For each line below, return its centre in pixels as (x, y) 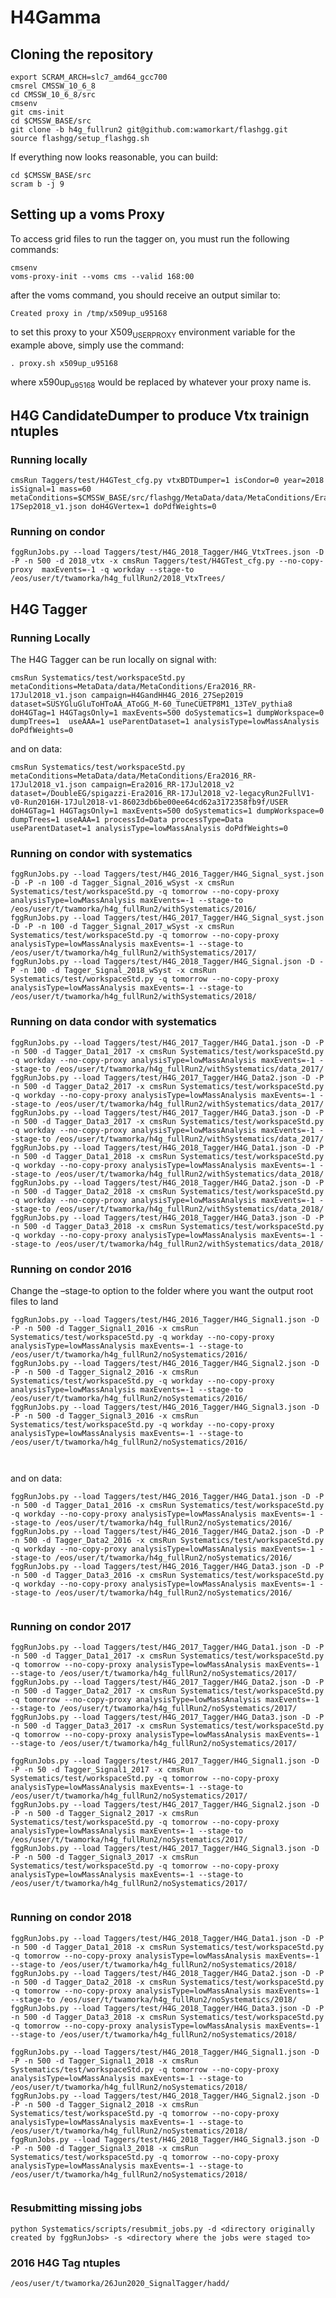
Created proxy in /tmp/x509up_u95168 (89, 313)
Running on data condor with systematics (114, 1022)
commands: (35, 249)
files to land (34, 1301)
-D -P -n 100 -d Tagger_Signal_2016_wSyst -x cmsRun (122, 883)
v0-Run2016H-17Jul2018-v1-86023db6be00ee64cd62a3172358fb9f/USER (149, 802)
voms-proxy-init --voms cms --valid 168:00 (102, 276)
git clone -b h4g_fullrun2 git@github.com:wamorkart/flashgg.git (149, 130)
